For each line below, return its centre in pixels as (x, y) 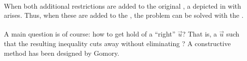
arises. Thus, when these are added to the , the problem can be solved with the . (124, 15)
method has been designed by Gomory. (62, 53)
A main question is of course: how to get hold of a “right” (90, 34)
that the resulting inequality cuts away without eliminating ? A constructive (117, 43)
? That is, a (200, 34)
